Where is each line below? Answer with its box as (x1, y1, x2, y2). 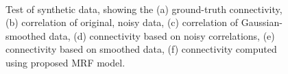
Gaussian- (241, 15, 283, 29)
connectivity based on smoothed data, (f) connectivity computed (5, 42, 277, 56)
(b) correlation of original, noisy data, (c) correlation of (5, 15, 239, 29)
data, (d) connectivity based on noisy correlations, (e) (49, 28, 275, 42)
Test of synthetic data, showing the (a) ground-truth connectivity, (5, 1, 283, 16)
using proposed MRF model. (5, 55, 125, 69)
